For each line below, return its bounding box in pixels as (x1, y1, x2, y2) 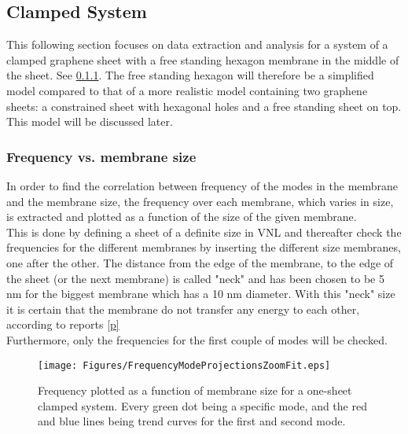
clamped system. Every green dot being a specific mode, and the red (38, 397, 367, 414)
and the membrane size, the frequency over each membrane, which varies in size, (6, 193, 394, 209)
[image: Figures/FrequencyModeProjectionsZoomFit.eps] (38, 359, 331, 371)
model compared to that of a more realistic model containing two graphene (6, 82, 368, 98)
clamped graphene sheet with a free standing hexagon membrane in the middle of (6, 51, 399, 68)
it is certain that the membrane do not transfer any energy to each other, (6, 300, 360, 317)
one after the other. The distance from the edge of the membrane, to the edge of (6, 254, 394, 270)
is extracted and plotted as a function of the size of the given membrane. (6, 208, 357, 225)
